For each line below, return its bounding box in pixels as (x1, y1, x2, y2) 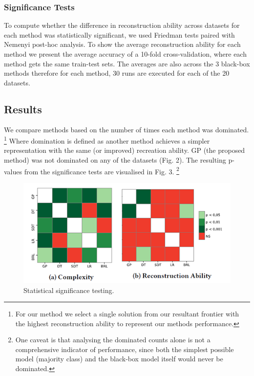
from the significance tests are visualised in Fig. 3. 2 (24, 165, 179, 176)
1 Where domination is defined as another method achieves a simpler (4, 134, 210, 146)
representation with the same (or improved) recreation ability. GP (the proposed (4, 145, 245, 155)
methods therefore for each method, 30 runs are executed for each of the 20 (4, 68, 230, 78)
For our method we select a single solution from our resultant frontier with (15, 309, 239, 319)
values (4, 166, 22, 176)
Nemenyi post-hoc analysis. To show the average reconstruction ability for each (4, 39, 241, 49)
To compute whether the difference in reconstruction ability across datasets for (4, 20, 240, 30)
